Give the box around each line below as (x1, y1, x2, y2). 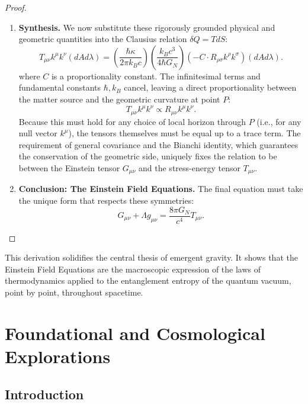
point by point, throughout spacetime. (5, 286, 143, 298)
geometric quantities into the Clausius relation (18, 33, 187, 45)
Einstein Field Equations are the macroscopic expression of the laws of (5, 262, 261, 275)
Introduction (5, 384, 84, 403)
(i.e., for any (256, 115, 301, 127)
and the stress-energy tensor (139, 161, 240, 174)
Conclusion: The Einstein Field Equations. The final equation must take (18, 182, 303, 195)
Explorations (5, 344, 111, 368)
